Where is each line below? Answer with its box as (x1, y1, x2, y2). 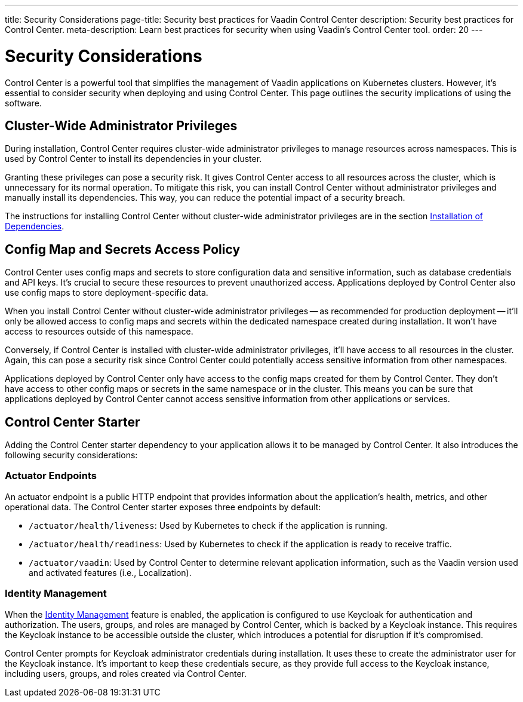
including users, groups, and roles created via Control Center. (5, 668, 247, 679)
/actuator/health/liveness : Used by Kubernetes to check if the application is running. (29, 520, 387, 531)
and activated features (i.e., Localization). (29, 567, 192, 578)
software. (5, 97, 42, 108)
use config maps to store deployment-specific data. (5, 287, 208, 298)
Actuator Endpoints (5, 470, 97, 482)
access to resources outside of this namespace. (5, 326, 193, 337)
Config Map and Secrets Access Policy (5, 241, 241, 257)
